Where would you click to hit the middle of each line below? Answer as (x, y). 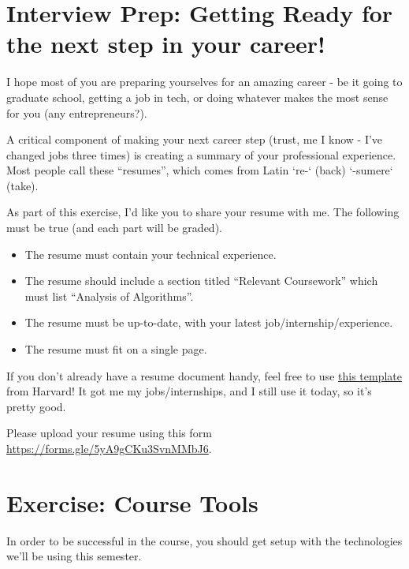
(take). (22, 185)
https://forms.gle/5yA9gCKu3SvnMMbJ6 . (109, 448)
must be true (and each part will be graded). (114, 228)
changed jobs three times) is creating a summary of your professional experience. (201, 154)
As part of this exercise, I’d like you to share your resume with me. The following (203, 212)
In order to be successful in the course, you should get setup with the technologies (204, 540)
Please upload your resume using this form (109, 433)
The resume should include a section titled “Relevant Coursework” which (201, 281)
